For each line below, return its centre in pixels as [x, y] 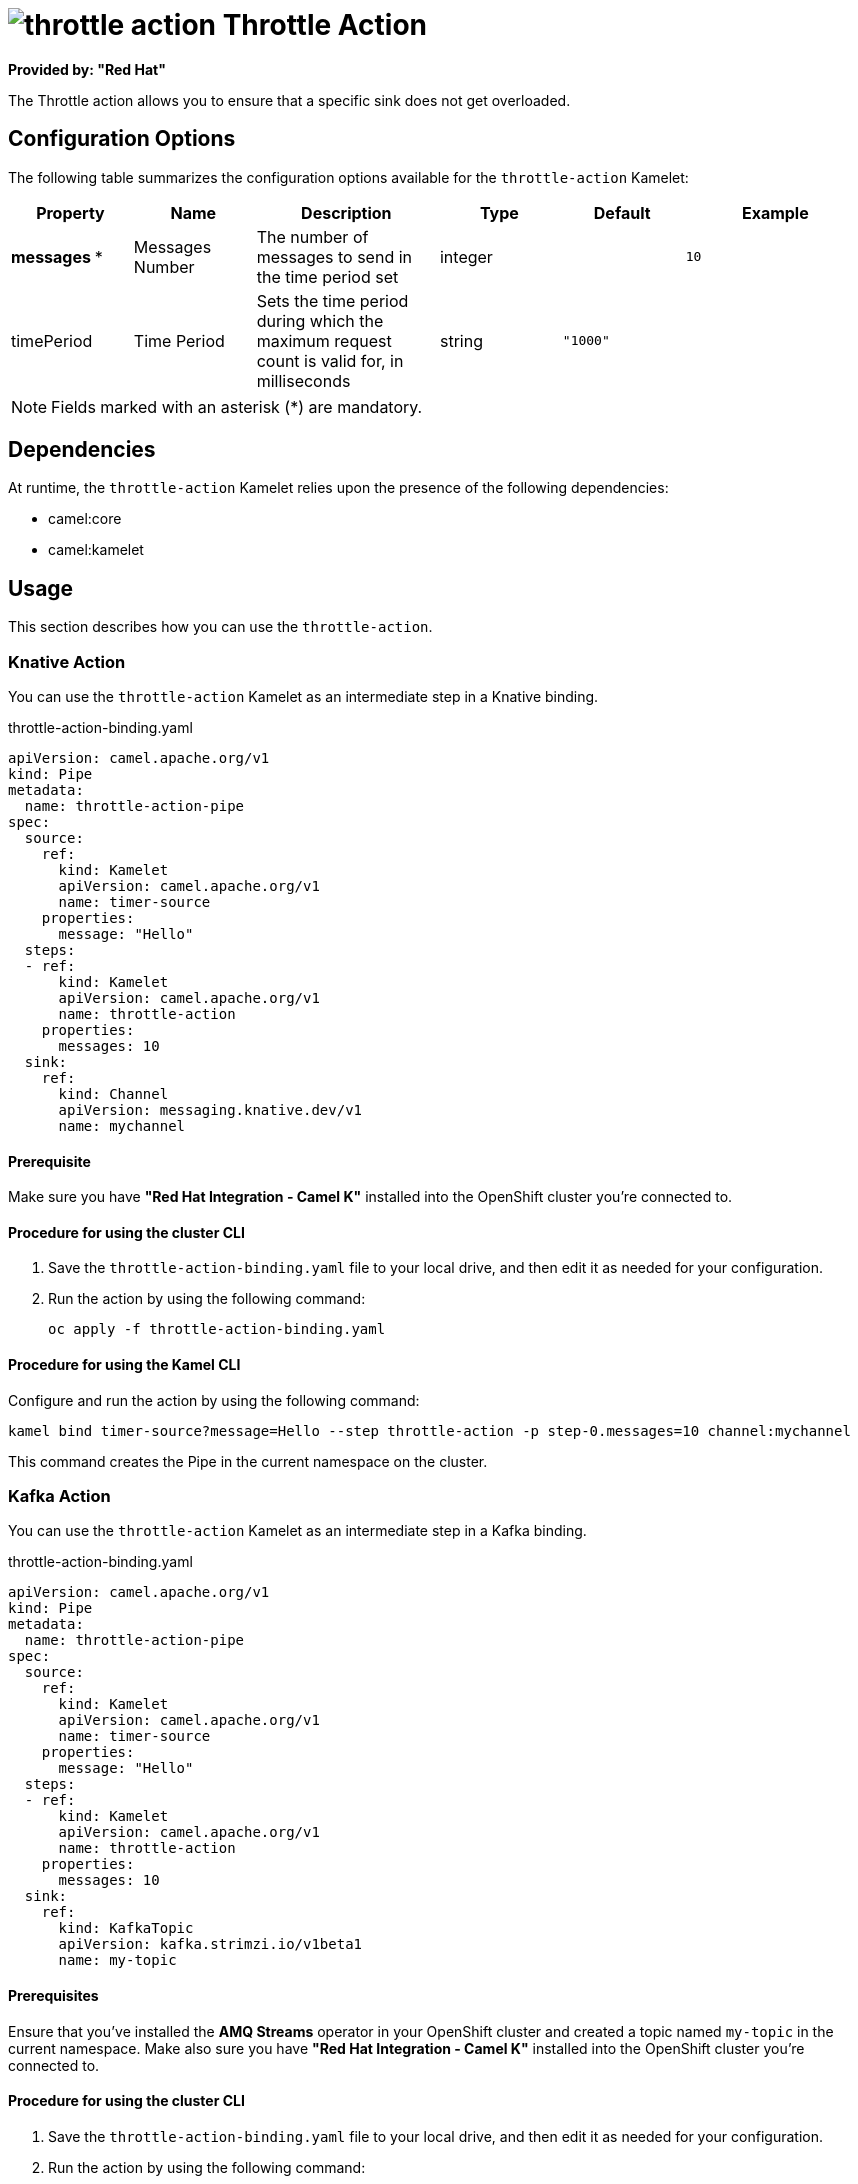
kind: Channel [113, 1094]
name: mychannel [122, 1126]
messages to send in [334, 256]
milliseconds [303, 380]
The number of [312, 236]
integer [466, 256]
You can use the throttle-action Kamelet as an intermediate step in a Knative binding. [303, 697]
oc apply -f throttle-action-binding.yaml [217, 1329]
